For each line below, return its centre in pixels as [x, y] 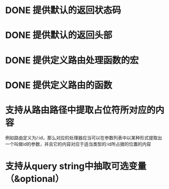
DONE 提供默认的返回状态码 [63, 10]
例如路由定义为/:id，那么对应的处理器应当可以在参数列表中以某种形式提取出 [84, 138]
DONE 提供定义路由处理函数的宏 [72, 60]
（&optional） [35, 179]
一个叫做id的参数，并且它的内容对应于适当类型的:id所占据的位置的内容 [78, 144]
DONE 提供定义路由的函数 [59, 85]
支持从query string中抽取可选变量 [76, 166]
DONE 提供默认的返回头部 [59, 35]
